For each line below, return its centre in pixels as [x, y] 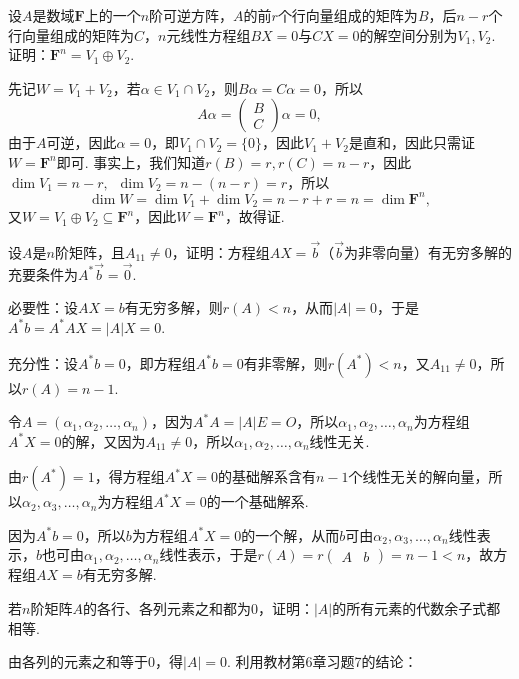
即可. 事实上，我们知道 [131, 161]
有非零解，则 [285, 362]
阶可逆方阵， [191, 15]
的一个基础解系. [257, 501]
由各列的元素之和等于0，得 [95, 661]
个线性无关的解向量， [418, 476]
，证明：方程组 [220, 251]
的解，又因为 [103, 440]
